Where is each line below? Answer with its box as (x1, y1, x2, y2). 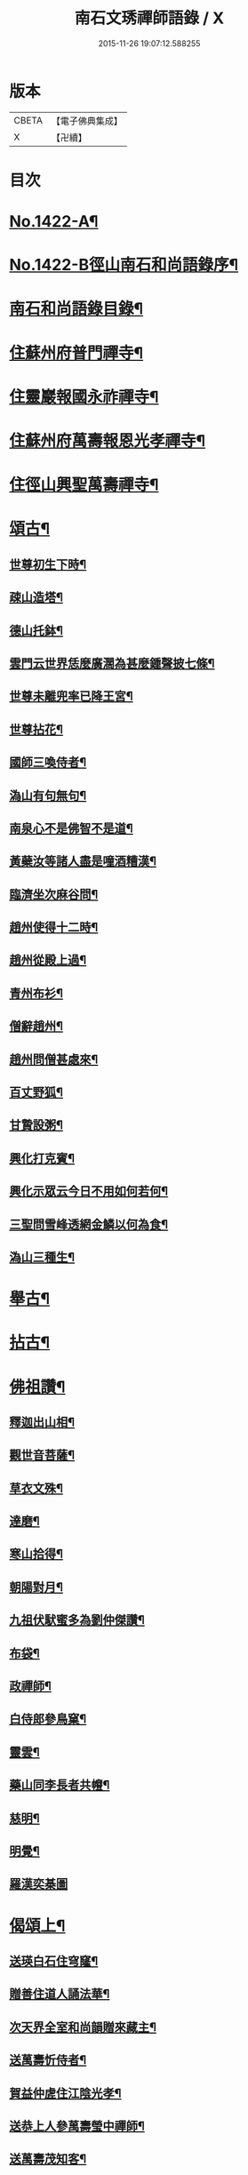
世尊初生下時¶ (9, 556, 87, 572)
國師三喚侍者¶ (9, 755, 87, 770)
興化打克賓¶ (9, 1150, 76, 1165)
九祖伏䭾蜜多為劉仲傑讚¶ (9, 1612, 145, 1627)
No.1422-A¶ (9, 212, 100, 232)
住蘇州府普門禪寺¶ (9, 343, 144, 363)
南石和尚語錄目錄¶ (9, 299, 144, 319)
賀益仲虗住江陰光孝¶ (9, 2085, 122, 2100)
